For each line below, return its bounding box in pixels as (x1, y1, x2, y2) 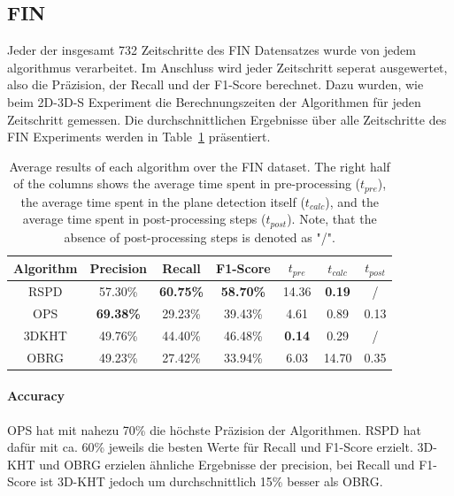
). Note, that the (287, 210, 377, 228)
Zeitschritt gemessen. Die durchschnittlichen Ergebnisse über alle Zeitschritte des (7, 110, 447, 128)
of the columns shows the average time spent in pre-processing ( (13, 174, 361, 193)
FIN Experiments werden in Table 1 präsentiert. (7, 127, 271, 146)
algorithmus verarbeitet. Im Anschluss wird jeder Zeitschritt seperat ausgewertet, (7, 57, 448, 76)
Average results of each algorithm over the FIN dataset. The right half (9, 156, 390, 175)
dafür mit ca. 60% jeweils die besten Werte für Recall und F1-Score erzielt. (7, 438, 413, 456)
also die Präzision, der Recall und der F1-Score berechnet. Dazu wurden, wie (7, 75, 424, 94)
